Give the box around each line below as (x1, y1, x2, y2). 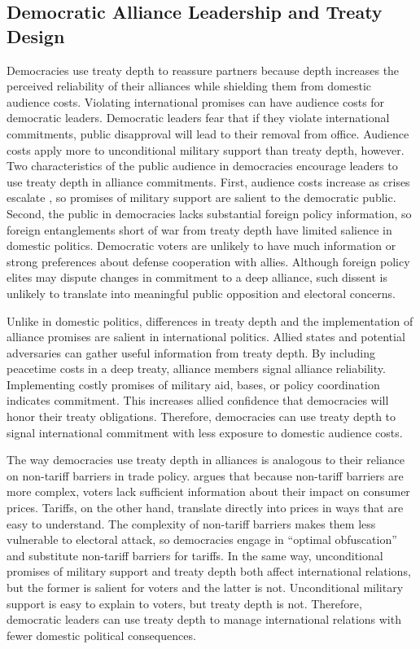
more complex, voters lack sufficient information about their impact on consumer (7, 483, 410, 500)
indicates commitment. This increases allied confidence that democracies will (7, 392, 389, 409)
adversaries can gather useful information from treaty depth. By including (7, 344, 375, 361)
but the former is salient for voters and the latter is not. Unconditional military (7, 579, 404, 595)
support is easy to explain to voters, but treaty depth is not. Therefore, (7, 594, 362, 612)
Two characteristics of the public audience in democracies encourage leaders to (7, 157, 398, 174)
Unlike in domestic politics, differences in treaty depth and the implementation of (7, 312, 413, 329)
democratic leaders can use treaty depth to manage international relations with (7, 611, 401, 628)
